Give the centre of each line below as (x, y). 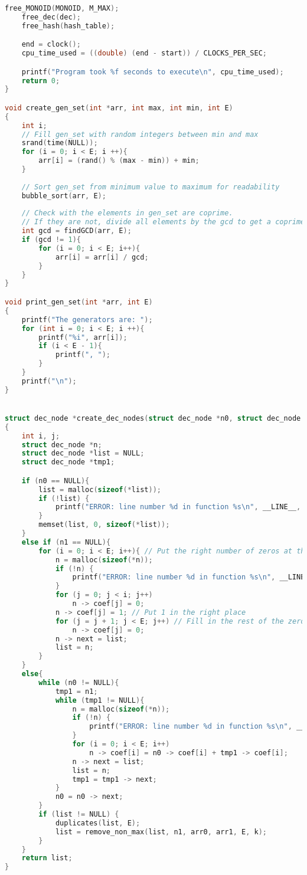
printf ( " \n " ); (49, 381)
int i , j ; (41, 436)
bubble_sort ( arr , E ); (64, 196)
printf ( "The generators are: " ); (87, 319)
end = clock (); (51, 45)
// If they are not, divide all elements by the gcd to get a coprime (163, 222)
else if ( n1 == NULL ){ (66, 542)
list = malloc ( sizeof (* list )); (100, 489)
